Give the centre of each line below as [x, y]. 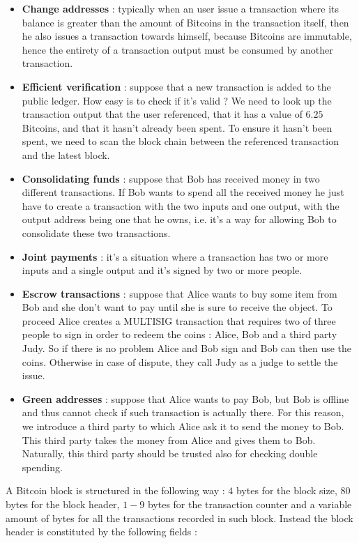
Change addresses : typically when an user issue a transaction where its [180, 8]
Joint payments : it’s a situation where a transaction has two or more [175, 256]
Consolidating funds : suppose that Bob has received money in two [171, 178]
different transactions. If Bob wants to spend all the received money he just [183, 192]
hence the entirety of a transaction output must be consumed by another [177, 49]
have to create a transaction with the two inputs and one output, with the [181, 205]
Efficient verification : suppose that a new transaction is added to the [176, 86]
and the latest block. [66, 154]
